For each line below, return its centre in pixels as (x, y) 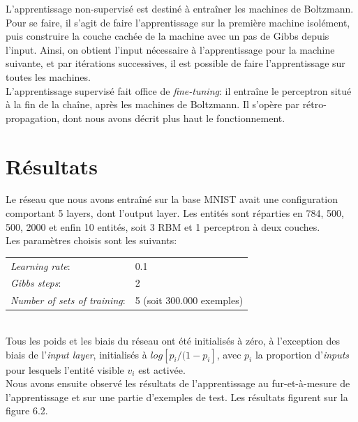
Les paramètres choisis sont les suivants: (91, 240)
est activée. (162, 369)
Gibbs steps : (36, 283)
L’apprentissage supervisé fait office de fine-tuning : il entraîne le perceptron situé (179, 90)
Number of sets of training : (68, 300)
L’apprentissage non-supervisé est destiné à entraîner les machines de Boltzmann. (180, 8)
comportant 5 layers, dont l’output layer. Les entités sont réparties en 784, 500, (175, 213)
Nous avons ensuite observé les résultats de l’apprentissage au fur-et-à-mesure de (178, 383)
